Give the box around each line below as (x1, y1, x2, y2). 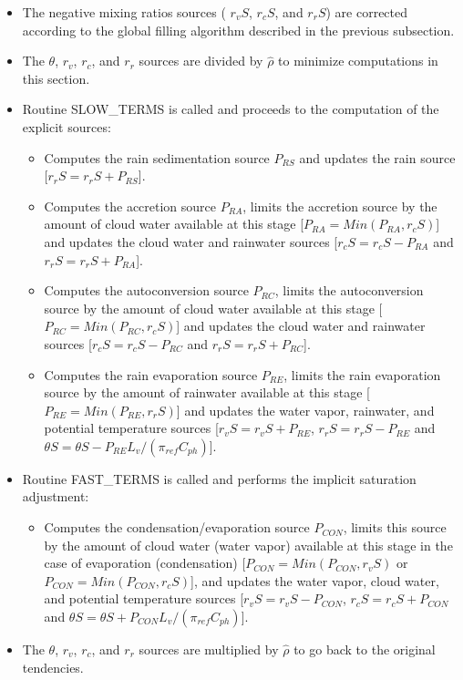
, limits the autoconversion (274, 281, 424, 300)
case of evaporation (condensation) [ (44, 553, 246, 572)
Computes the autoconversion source (44, 281, 249, 300)
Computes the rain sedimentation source (44, 148, 270, 167)
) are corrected (325, 3, 408, 21)
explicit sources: (22, 117, 111, 136)
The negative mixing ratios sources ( (22, 3, 226, 21)
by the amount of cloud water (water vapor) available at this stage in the (44, 535, 453, 554)
